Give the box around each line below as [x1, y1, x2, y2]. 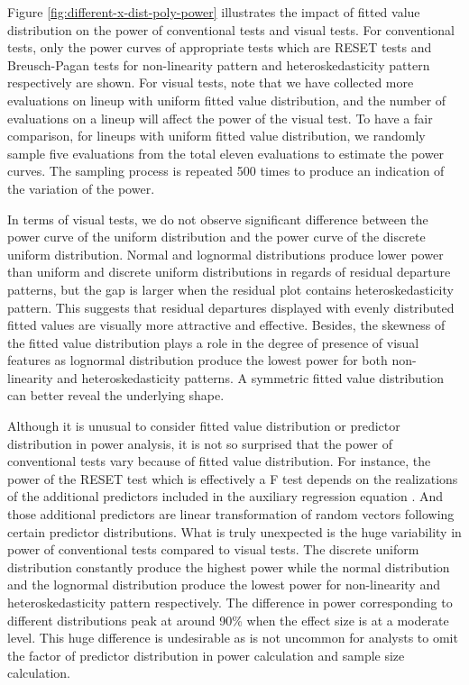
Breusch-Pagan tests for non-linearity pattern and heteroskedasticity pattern [7, 55, 430, 74]
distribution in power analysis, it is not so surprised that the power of [7, 434, 392, 452]
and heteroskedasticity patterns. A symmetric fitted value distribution [57, 368, 444, 387]
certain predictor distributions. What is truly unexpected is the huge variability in [7, 522, 462, 541]
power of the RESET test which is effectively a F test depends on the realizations [7, 469, 458, 488]
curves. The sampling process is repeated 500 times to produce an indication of [7, 161, 445, 180]
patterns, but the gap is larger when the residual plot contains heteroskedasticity [7, 279, 454, 298]
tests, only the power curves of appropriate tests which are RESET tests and [7, 38, 432, 57]
